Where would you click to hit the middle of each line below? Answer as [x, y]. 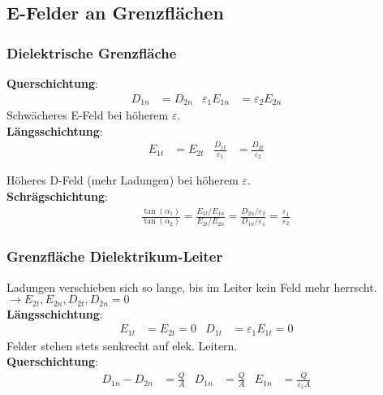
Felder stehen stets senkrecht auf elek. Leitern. [122, 345]
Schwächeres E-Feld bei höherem [88, 115]
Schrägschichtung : [57, 196]
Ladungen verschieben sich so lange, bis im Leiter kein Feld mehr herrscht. [192, 286]
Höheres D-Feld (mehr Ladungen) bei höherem [123, 180]
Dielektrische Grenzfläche [92, 52]
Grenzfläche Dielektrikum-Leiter [115, 256]
